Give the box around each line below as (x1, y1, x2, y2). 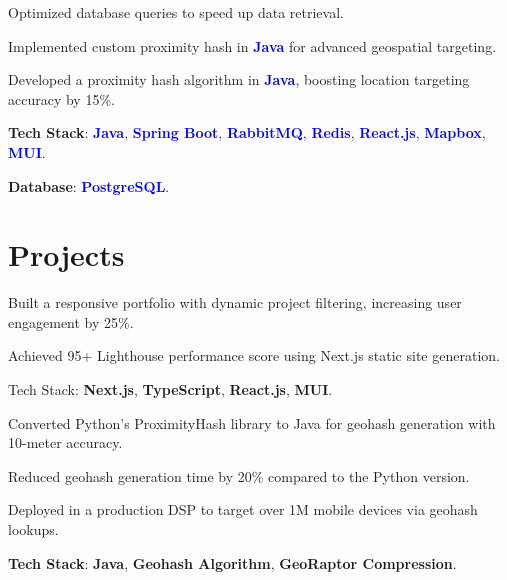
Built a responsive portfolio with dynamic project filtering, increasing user (8, 292, 462, 313)
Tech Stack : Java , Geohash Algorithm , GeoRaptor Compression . (8, 552, 457, 573)
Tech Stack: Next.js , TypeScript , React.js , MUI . (8, 379, 333, 400)
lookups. (8, 519, 59, 540)
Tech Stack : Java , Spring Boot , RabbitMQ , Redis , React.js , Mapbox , (8, 122, 486, 143)
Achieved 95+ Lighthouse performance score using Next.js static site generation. (8, 345, 500, 366)
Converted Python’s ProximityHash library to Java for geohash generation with (8, 412, 496, 433)
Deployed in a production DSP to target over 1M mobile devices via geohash (8, 499, 478, 520)
